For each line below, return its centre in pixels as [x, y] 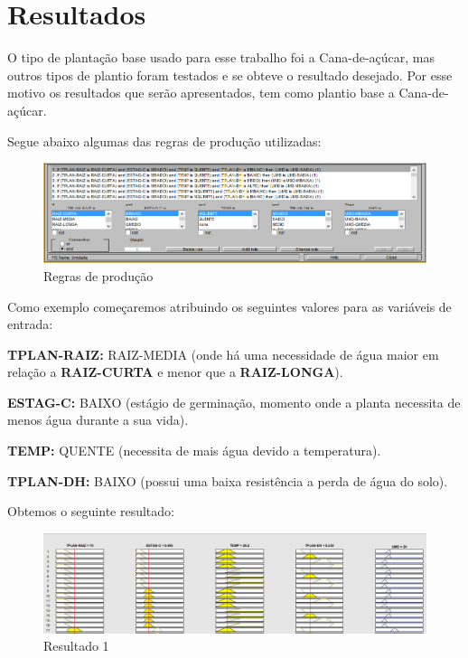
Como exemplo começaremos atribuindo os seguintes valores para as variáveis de [229, 306]
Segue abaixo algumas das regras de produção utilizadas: [164, 141]
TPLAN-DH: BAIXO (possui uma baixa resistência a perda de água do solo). [228, 480]
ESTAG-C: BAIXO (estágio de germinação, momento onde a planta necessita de [234, 402]
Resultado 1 [76, 646]
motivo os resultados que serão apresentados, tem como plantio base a [201, 93]
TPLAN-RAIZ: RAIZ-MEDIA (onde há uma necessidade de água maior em [223, 354]
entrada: [30, 324]
